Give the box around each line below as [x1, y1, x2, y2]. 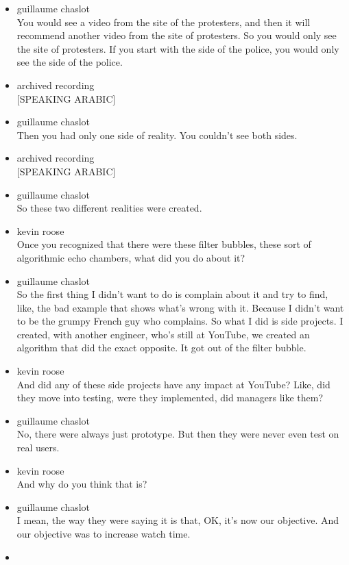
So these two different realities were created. [16, 201, 202, 215]
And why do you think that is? [16, 477, 147, 491]
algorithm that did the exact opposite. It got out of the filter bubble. [16, 340, 306, 355]
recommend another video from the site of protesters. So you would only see [16, 28, 337, 42]
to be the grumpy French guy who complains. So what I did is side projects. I [16, 314, 344, 328]
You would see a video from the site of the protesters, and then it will [16, 14, 311, 29]
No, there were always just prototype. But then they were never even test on [16, 427, 339, 441]
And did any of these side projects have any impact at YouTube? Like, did [16, 377, 330, 391]
